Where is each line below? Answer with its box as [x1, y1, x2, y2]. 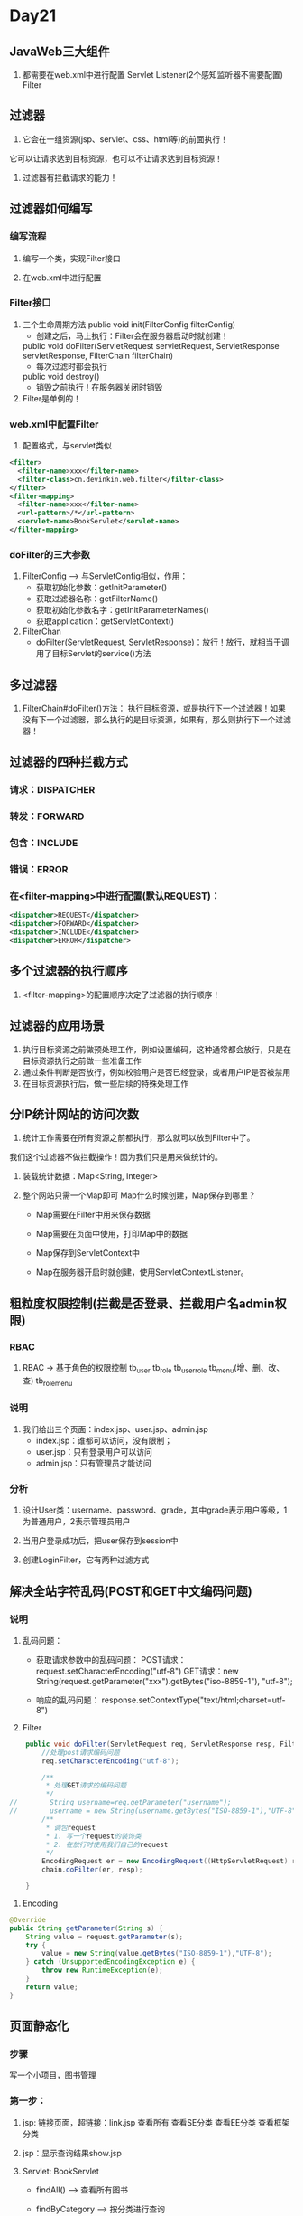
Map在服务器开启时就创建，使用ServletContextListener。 [35, 1267, 250, 1278]
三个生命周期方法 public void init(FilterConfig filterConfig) [22, 318, 236, 330]
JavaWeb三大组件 [9, 43, 111, 59]
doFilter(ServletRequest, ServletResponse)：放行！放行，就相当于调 [35, 637, 290, 647]
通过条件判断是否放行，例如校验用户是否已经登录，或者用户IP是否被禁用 [22, 1066, 291, 1077]
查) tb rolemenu [22, 1375, 73, 1388]
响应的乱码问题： [35, 1694, 100, 1705]
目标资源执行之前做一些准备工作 [22, 1055, 142, 1066]
